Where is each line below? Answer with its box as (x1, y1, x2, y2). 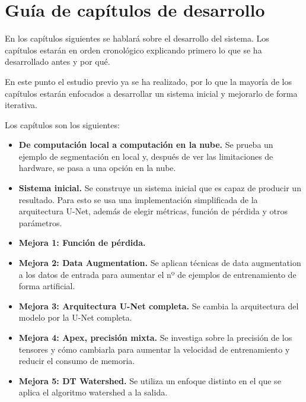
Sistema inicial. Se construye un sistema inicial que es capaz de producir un (18, 182, 301, 194)
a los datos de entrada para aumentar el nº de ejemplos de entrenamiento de (18, 268, 297, 280)
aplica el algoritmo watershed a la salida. (18, 386, 168, 398)
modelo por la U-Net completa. (18, 311, 132, 324)
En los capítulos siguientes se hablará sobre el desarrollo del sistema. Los (5, 32, 269, 45)
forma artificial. (18, 280, 75, 292)
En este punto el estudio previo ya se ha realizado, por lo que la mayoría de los (5, 75, 292, 87)
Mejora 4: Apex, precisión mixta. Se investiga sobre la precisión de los (18, 331, 292, 343)
